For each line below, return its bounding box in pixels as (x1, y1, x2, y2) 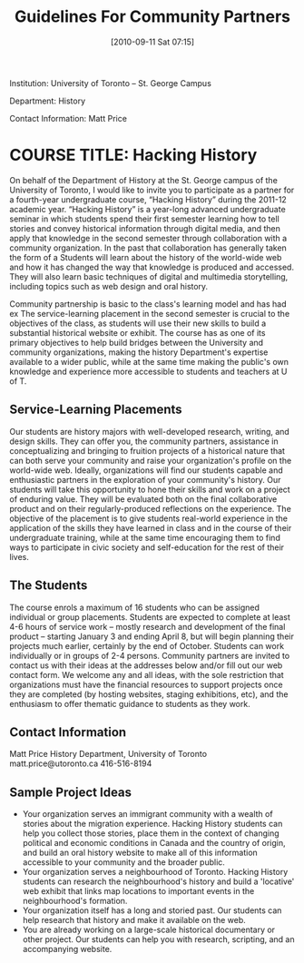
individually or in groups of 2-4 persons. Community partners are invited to (9, 650, 290, 661)
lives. (9, 551, 29, 562)
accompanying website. (22, 944, 113, 955)
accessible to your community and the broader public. (22, 857, 225, 868)
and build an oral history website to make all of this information (22, 847, 259, 859)
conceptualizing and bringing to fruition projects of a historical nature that (9, 445, 286, 456)
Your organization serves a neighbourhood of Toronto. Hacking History (22, 867, 289, 878)
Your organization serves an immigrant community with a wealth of (22, 809, 274, 820)
